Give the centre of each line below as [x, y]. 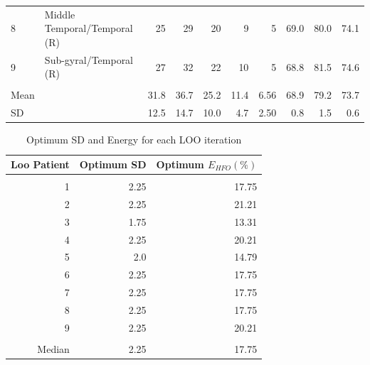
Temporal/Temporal [89, 28]
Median [53, 348]
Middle [60, 14]
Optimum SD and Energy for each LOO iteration [134, 140]
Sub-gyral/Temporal [89, 59]
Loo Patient [40, 164]
